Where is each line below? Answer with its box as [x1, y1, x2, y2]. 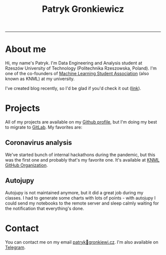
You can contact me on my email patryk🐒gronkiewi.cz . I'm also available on [5, 239, 159, 245]
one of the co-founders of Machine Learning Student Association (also [5, 71, 149, 77]
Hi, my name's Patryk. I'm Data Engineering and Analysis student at [5, 60, 142, 66]
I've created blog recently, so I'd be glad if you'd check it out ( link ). [5, 85, 142, 91]
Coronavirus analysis [5, 138, 73, 147]
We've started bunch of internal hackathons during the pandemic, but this [5, 152, 156, 158]
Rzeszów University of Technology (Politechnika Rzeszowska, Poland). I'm [5, 65, 157, 71]
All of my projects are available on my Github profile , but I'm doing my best [5, 119, 157, 125]
